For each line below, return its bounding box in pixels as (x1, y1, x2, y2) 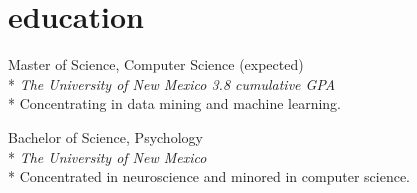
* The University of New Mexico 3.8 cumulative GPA (8, 73, 336, 94)
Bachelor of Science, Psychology (8, 126, 203, 147)
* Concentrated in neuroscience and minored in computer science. (8, 166, 411, 187)
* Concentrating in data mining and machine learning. (8, 93, 342, 114)
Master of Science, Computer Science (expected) (8, 54, 304, 75)
